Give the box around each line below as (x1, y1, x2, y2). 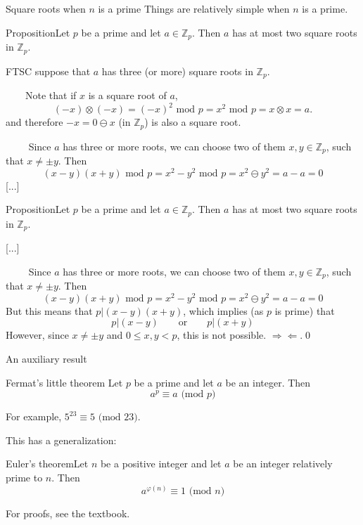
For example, (6, 409, 62, 424)
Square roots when (6, 1, 86, 15)
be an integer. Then (225, 375, 311, 389)
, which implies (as (183, 303, 264, 318)
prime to (6, 470, 43, 484)
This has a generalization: (6, 432, 117, 447)
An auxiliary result (6, 351, 87, 366)
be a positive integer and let (100, 456, 222, 471)
